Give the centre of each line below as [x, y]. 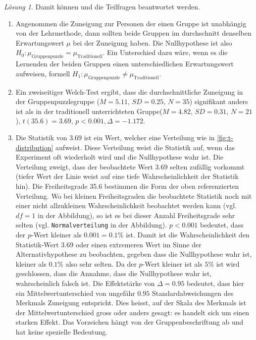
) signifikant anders [219, 101]
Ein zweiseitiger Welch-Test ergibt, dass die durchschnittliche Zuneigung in [129, 91]
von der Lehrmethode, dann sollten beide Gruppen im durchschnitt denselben [133, 33]
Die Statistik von [41, 137]
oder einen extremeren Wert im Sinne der [138, 244]
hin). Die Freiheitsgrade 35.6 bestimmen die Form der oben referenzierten [127, 186]
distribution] [34, 147]
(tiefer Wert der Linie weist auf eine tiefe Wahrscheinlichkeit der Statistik [127, 176]
